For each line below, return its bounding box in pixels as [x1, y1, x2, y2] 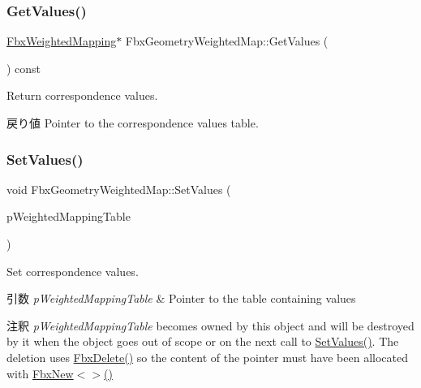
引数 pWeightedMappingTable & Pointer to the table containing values [6, 290, 356, 307]
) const [6, 59, 41, 76]
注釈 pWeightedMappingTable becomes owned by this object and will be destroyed [6, 317, 415, 334]
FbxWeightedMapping [6, 32, 117, 50]
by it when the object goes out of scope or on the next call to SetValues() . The [6, 333, 399, 350]
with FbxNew [6, 364, 74, 382]
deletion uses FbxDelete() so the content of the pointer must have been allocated [6, 348, 408, 365]
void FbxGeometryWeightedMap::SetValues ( [6, 180, 231, 197]
